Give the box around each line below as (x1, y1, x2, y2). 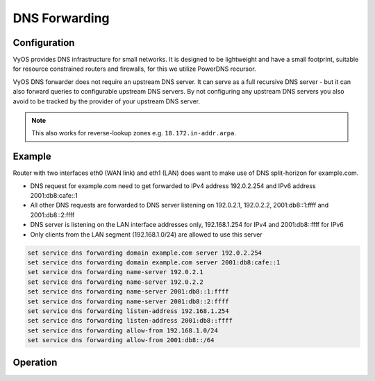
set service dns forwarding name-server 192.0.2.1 (27, 268, 204, 276)
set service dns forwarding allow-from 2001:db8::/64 (27, 337, 215, 344)
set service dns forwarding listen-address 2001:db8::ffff (27, 316, 233, 325)
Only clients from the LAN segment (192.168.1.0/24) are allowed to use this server (30, 230, 263, 239)
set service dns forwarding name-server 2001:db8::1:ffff (27, 288, 229, 296)
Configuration (12, 37, 75, 49)
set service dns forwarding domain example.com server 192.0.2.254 (27, 248, 262, 257)
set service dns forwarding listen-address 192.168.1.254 (27, 307, 229, 315)
